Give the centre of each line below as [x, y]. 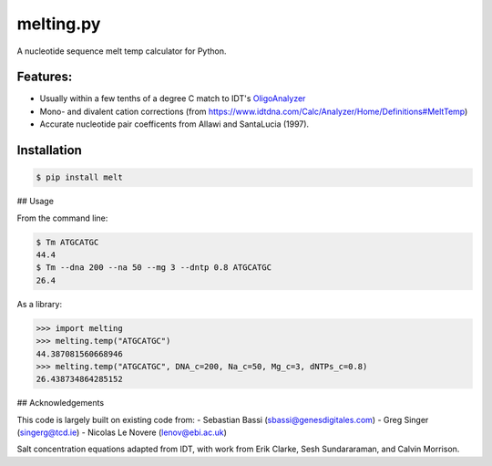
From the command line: [62, 218]
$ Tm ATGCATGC [67, 242]
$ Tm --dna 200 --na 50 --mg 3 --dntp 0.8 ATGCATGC [154, 268]
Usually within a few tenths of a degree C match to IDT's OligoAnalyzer [173, 98]
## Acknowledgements [61, 403]
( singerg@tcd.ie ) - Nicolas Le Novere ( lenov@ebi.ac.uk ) [122, 432]
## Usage [36, 202]
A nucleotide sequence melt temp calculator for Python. [122, 51]
